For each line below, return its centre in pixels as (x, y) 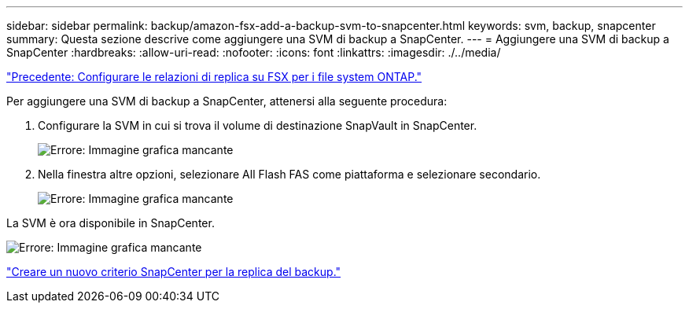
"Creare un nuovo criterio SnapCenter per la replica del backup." (174, 272)
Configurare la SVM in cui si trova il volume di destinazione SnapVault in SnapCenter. (258, 125)
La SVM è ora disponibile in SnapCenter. (111, 223)
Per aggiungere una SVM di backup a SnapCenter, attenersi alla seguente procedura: (227, 101)
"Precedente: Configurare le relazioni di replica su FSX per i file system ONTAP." (214, 77)
